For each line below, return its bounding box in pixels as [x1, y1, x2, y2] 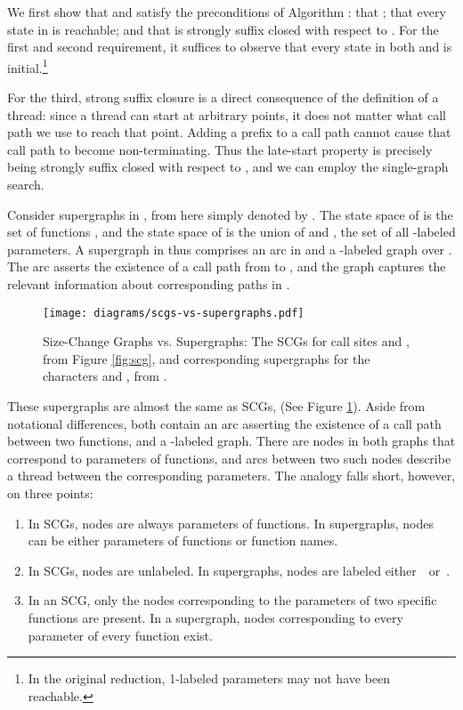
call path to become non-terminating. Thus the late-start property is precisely [7, 140, 433, 158]
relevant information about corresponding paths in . [7, 274, 290, 293]
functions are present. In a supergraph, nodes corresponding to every [28, 608, 403, 626]
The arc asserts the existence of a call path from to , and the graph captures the [7, 257, 446, 276]
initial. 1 [7, 55, 48, 77]
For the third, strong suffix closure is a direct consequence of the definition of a [7, 88, 439, 107]
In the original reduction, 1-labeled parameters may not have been [28, 669, 391, 688]
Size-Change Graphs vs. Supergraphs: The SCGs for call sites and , [43, 332, 410, 351]
